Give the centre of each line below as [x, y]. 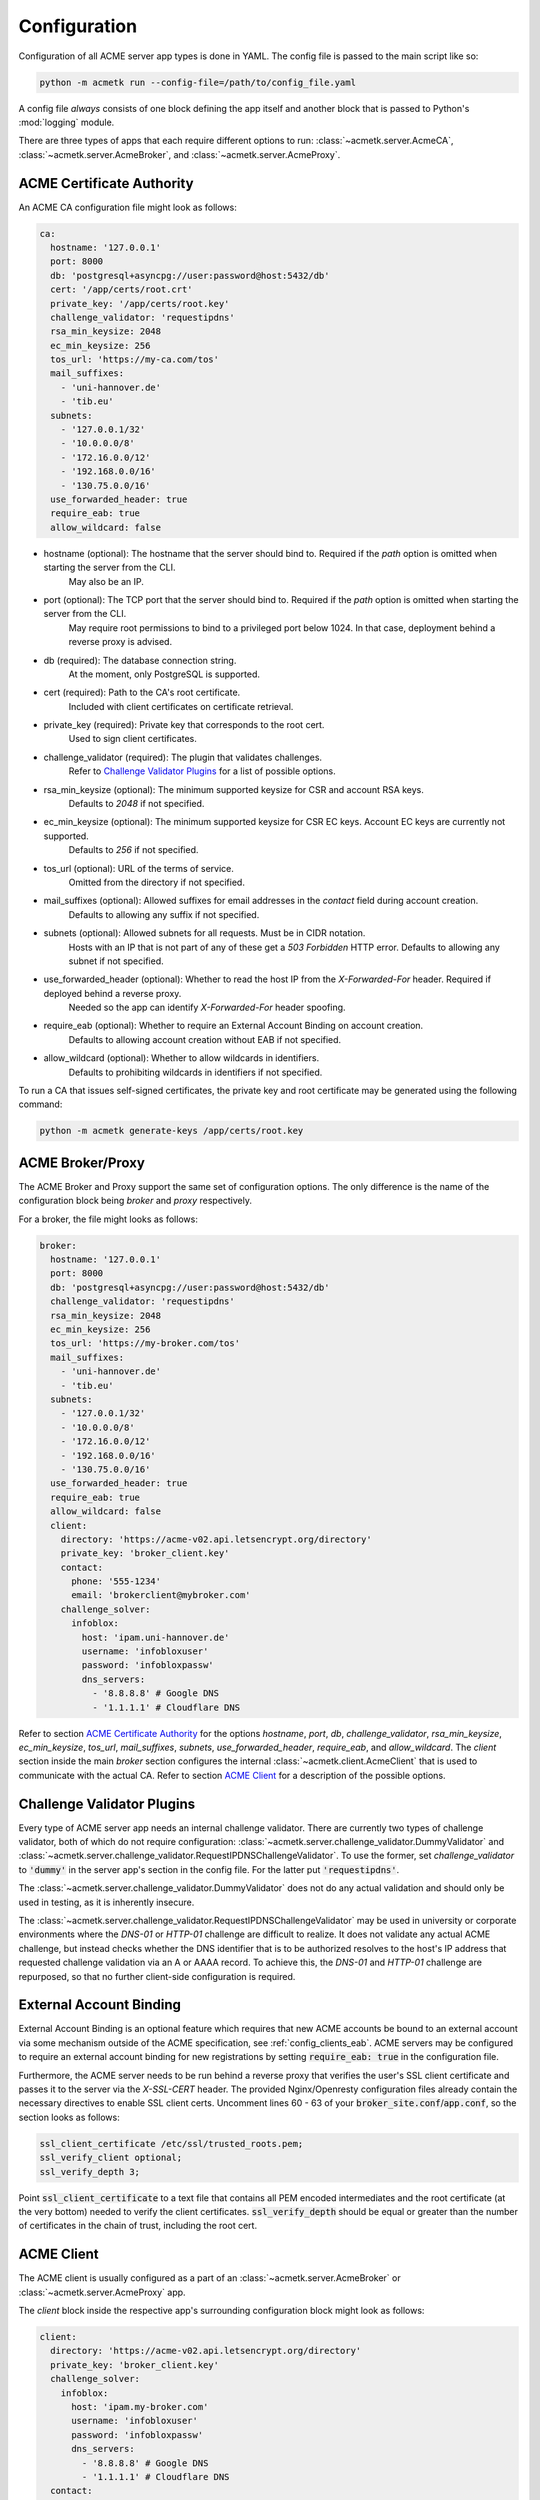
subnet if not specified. [116, 961]
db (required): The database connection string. [140, 660]
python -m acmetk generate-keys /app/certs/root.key [171, 1131]
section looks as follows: [69, 2117]
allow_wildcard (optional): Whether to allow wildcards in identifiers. [181, 1058]
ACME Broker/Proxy [81, 1162]
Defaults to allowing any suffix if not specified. [164, 914]
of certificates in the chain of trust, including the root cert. [138, 2226]
